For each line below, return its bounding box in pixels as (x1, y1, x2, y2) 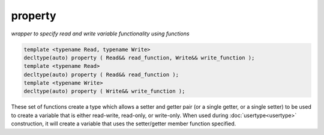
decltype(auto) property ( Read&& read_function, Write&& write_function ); (23, 54, 255, 61)
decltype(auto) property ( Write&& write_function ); (23, 88, 185, 95)
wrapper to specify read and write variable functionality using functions (11, 30, 190, 37)
